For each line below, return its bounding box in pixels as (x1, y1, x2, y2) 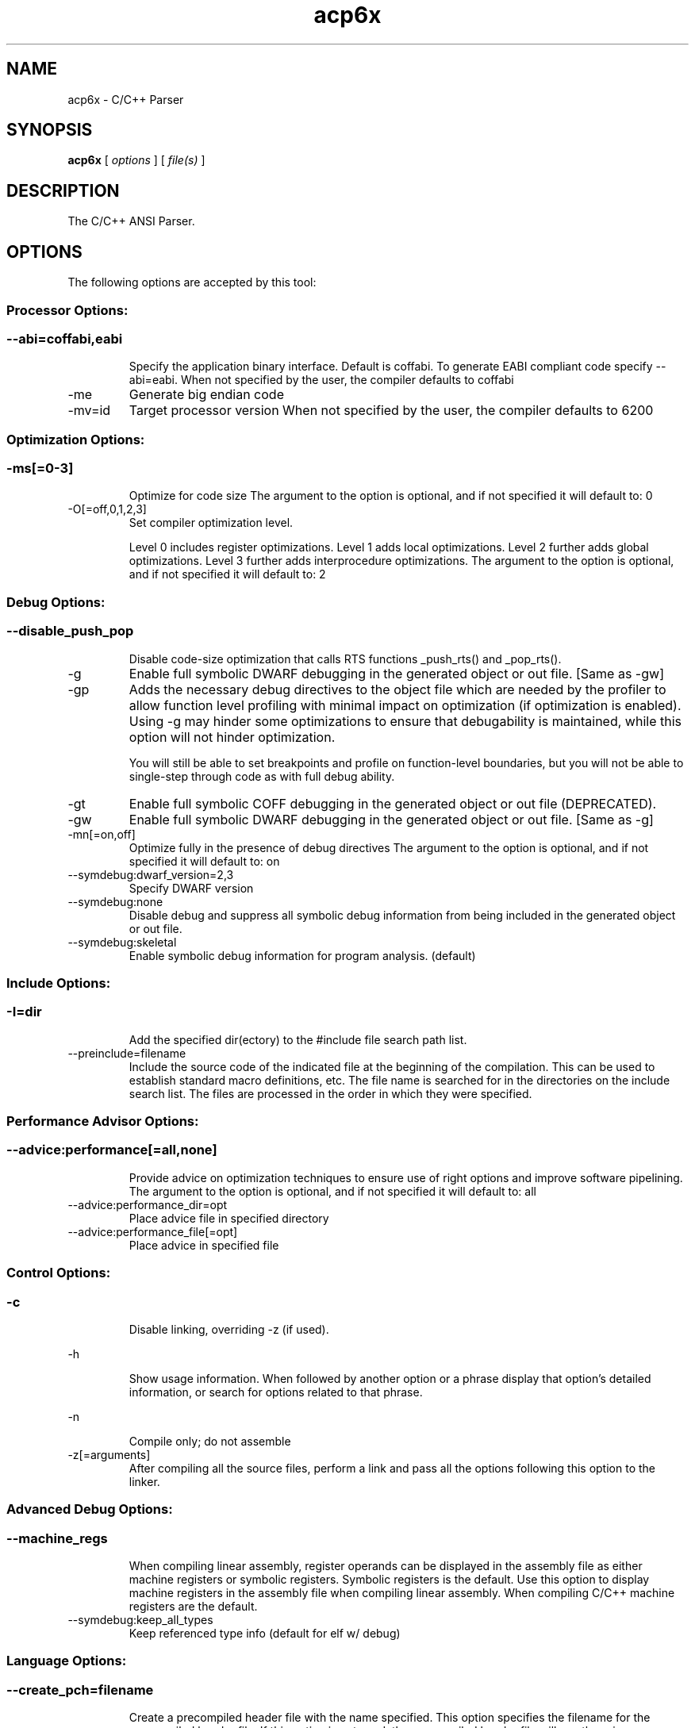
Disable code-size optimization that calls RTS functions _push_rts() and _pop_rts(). (129, 651, 562, 666)
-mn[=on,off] (67, 827, 136, 841)
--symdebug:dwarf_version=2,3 (67, 867, 234, 881)
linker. (129, 1474, 160, 1488)
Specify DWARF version (129, 881, 254, 895)
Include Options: (6, 974, 111, 991)
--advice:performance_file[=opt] (67, 1224, 238, 1238)
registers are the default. (129, 1599, 258, 1613)
